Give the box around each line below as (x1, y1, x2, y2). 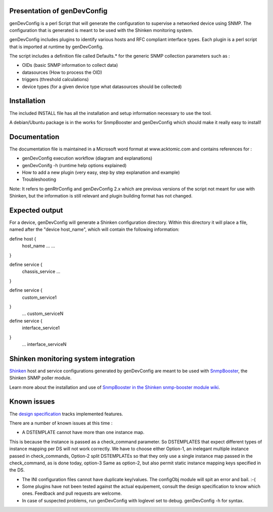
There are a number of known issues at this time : (9, 420, 113, 426)
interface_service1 (22, 325, 60, 331)
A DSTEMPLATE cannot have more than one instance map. (22, 429, 145, 436)
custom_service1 (22, 294, 57, 300)
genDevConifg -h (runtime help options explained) (22, 162, 127, 168)
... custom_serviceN (22, 310, 64, 317)
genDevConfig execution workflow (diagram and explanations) (22, 155, 153, 162)
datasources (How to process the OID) (22, 69, 102, 75)
